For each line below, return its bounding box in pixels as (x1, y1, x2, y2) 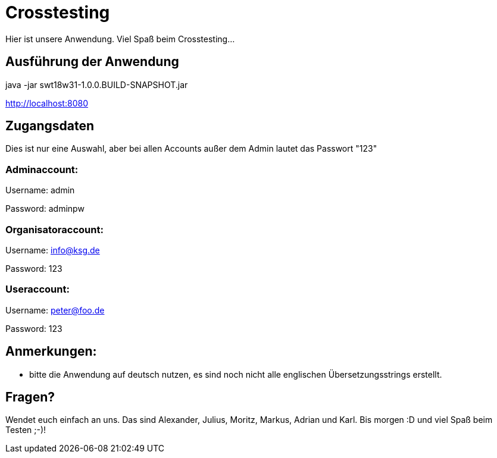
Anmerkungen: (5, 344, 97, 359)
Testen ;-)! (5, 425, 46, 435)
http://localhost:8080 (5, 98, 88, 108)
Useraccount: (5, 283, 70, 296)
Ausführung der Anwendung (5, 54, 179, 70)
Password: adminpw (5, 203, 85, 214)
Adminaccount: (5, 163, 79, 175)
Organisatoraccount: (5, 223, 104, 236)
